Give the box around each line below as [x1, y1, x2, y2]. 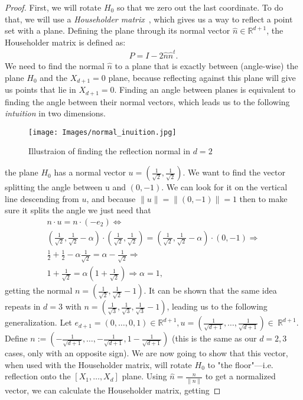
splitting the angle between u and [5, 181, 126, 193]
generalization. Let [5, 316, 72, 329]
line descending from [5, 192, 79, 204]
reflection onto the [5, 370, 71, 382]
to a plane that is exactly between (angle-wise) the [115, 60, 298, 72]
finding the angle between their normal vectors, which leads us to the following [5, 95, 290, 108]
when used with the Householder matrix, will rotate [5, 358, 192, 370]
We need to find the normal [5, 60, 105, 72]
